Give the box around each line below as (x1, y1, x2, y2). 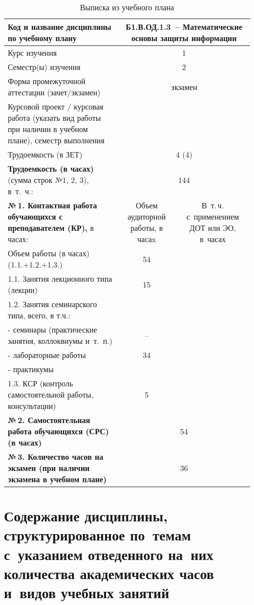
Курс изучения (8, 47, 57, 58)
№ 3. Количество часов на (8, 451, 104, 462)
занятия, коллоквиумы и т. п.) (8, 335, 112, 346)
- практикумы (8, 363, 54, 375)
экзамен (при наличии (8, 462, 90, 473)
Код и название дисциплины (8, 21, 111, 32)
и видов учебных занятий (4, 582, 169, 602)
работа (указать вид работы (8, 112, 101, 123)
